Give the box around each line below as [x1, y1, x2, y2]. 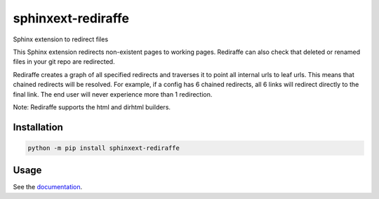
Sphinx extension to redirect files [13, 35, 109, 43]
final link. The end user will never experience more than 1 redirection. [13, 90, 213, 98]
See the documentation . [13, 183, 83, 191]
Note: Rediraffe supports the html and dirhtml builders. [13, 102, 171, 111]
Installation [13, 121, 63, 133]
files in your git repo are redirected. [13, 57, 115, 66]
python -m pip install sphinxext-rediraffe [27, 144, 180, 152]
